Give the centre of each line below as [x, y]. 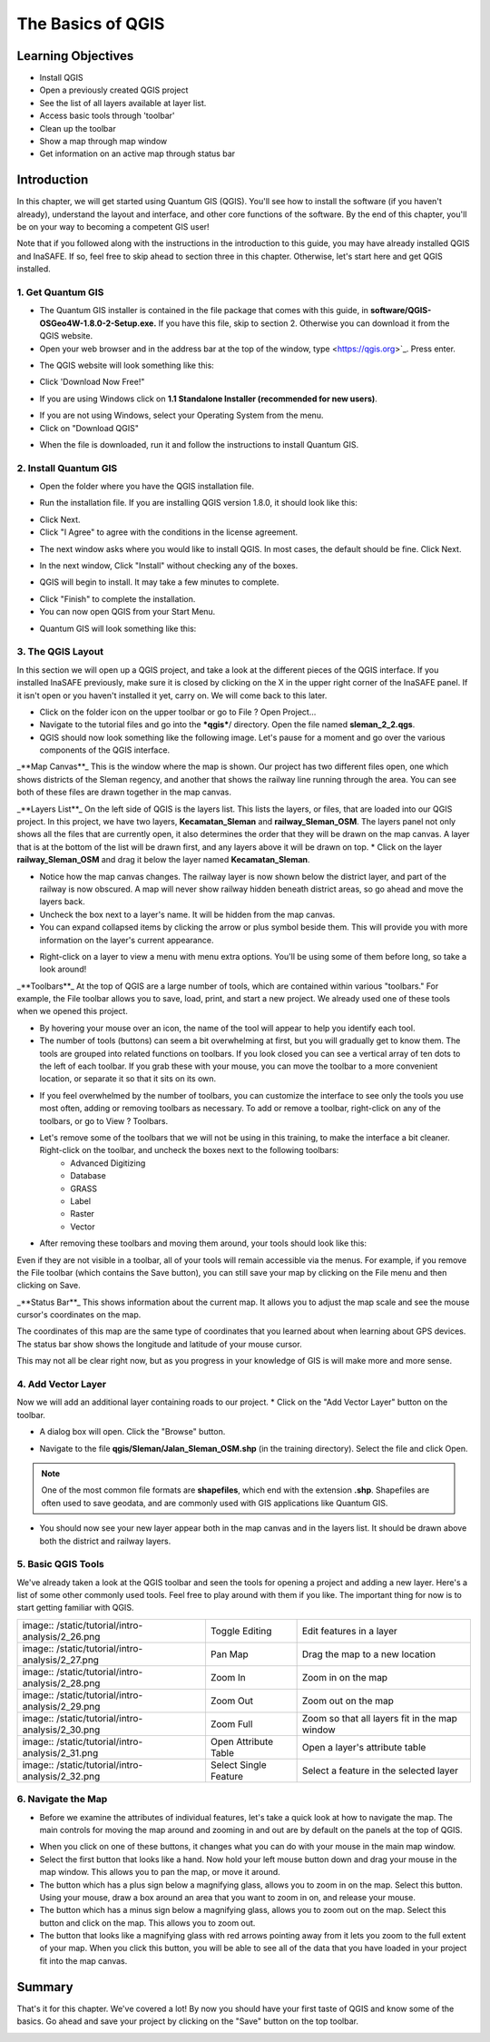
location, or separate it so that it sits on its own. [128, 1079]
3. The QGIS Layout [60, 652]
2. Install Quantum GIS [67, 468]
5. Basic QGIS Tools [60, 1564]
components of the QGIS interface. [105, 750]
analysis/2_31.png [60, 1752]
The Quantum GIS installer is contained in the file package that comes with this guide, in [204, 311]
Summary [45, 1987]
